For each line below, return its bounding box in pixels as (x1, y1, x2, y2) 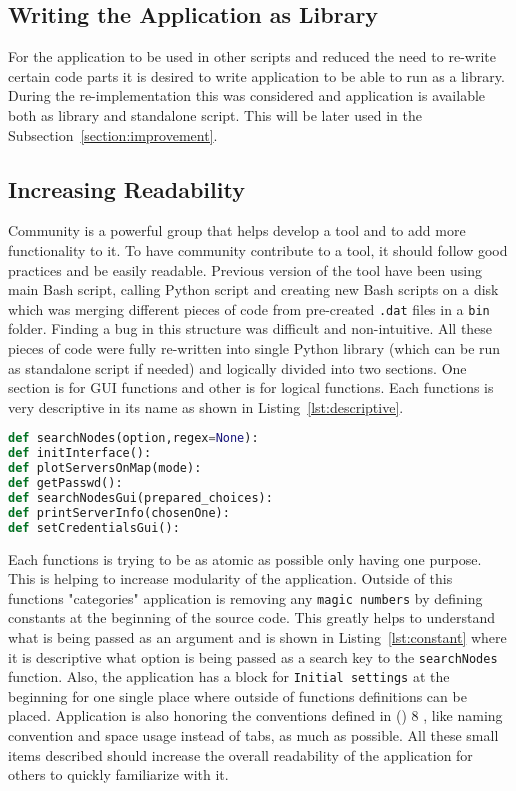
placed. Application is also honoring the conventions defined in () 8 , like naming (8, 705, 503, 726)
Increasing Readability (8, 173, 245, 204)
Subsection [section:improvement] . (8, 124, 218, 145)
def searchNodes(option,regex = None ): (8, 431, 259, 446)
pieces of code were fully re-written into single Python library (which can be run (8, 338, 501, 358)
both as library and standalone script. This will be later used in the (8, 104, 422, 125)
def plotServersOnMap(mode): (8, 461, 202, 476)
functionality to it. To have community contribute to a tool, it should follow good (8, 239, 508, 260)
